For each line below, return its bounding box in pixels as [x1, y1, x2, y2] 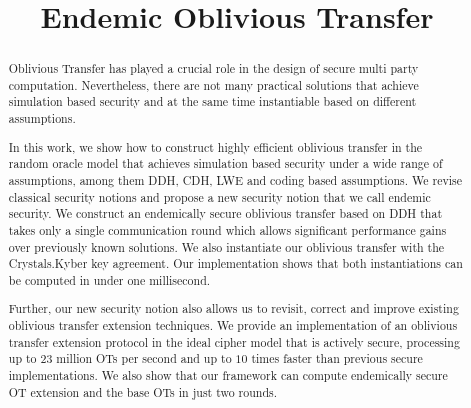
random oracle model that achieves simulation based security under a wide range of [8, 155, 443, 172]
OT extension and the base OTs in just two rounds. [8, 383, 278, 400]
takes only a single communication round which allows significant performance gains [8, 221, 447, 238]
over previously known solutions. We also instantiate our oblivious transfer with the [8, 238, 445, 255]
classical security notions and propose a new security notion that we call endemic [8, 188, 431, 205]
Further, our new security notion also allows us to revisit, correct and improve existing [8, 300, 459, 317]
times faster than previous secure [251, 350, 423, 367]
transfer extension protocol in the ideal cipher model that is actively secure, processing [8, 333, 460, 350]
